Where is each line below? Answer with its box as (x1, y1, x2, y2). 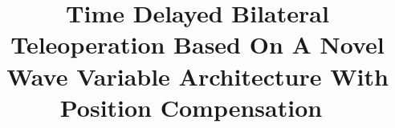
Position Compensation (59, 90, 323, 123)
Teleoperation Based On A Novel (10, 28, 385, 61)
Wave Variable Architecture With (6, 59, 389, 92)
